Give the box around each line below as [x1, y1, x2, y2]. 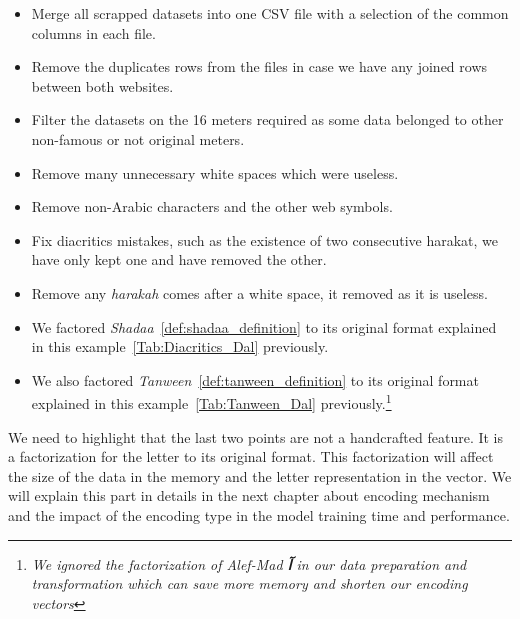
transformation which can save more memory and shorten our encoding [31, 573, 468, 594]
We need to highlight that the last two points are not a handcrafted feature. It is [8, 426, 504, 447]
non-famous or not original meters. [31, 128, 245, 149]
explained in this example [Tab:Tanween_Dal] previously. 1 [31, 390, 392, 413]
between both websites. [31, 75, 174, 96]
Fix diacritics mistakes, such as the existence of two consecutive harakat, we [31, 229, 499, 250]
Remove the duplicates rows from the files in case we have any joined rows [31, 56, 488, 77]
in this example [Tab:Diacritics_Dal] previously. [31, 336, 329, 357]
